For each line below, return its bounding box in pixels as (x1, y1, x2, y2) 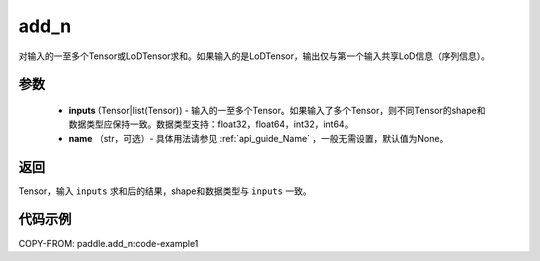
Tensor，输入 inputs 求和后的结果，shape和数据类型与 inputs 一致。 (18, 185, 312, 197)
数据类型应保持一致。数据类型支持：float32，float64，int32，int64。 (68, 118, 354, 130)
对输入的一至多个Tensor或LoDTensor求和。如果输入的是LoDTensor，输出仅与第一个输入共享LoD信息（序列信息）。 (18, 50, 490, 62)
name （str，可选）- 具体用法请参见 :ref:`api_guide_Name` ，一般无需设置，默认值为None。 (68, 132, 449, 144)
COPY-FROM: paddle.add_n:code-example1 (18, 237, 199, 249)
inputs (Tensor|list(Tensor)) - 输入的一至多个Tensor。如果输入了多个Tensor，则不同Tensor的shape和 (68, 104, 486, 116)
